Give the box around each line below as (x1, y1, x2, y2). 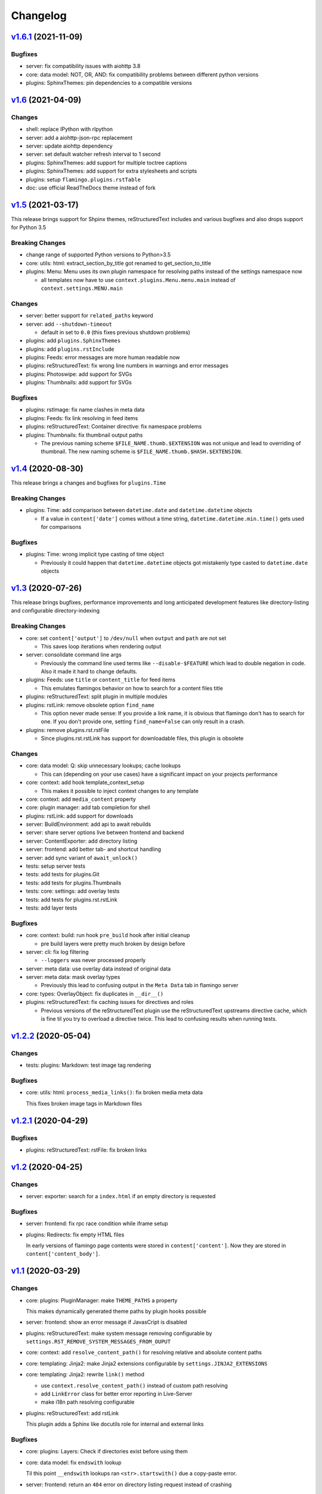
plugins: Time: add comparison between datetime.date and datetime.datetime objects (26, 507, 253, 514)
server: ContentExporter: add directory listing (26, 837, 137, 844)
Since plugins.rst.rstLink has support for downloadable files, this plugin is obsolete (41, 735, 244, 742)
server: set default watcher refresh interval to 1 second (26, 151, 161, 158)
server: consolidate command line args (26, 651, 122, 659)
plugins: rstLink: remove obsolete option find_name (26, 701, 154, 708)
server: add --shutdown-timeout (26, 320, 113, 327)
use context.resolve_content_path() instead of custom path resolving (41, 1382, 228, 1389)
